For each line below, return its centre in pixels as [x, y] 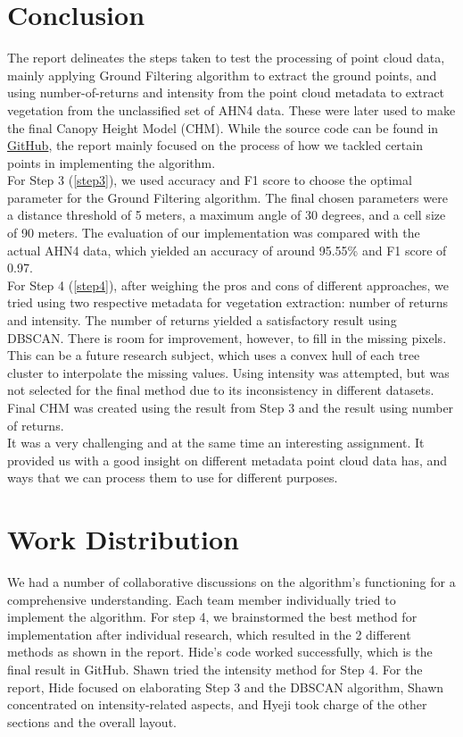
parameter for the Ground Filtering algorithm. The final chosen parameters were [227, 197]
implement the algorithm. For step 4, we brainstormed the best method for [212, 617]
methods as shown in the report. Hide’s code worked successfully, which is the [220, 652]
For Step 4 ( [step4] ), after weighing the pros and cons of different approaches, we [228, 285]
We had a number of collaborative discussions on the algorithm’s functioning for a [231, 582]
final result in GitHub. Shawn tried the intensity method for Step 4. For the [215, 670]
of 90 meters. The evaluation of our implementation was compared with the [214, 233]
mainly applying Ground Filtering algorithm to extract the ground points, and [222, 75]
